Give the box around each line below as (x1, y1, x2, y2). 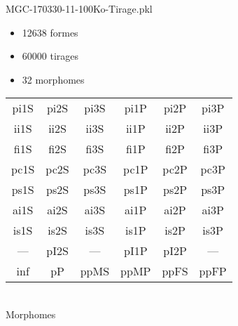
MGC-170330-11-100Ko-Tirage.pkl (6, 1, 153, 15)
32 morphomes (22, 72, 85, 86)
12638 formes (22, 25, 78, 39)
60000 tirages (22, 48, 79, 63)
